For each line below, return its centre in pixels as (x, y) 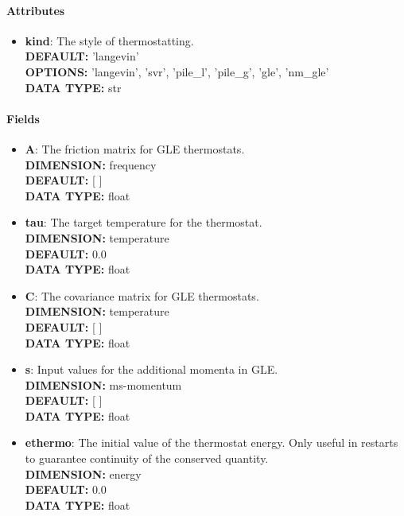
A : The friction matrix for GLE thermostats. (135, 148)
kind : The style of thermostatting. (109, 40)
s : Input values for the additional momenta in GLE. (151, 369)
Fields (23, 118)
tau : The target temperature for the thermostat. (144, 222)
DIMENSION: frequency (91, 164)
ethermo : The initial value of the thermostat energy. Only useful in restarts (212, 442)
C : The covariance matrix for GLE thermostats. (142, 295)
